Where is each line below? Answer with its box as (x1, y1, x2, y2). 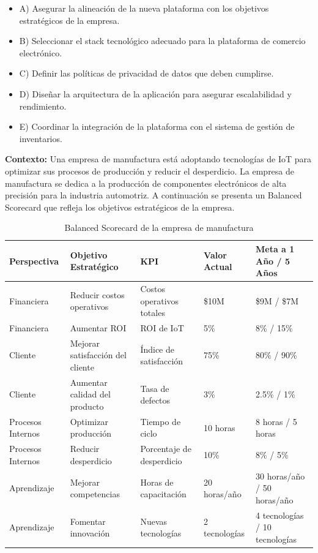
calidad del (70, 388, 111, 401)
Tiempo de (140, 415, 181, 427)
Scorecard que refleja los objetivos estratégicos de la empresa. (5, 200, 235, 213)
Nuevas (140, 514, 168, 527)
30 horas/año (256, 469, 305, 482)
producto (70, 400, 104, 413)
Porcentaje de (140, 442, 191, 455)
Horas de (140, 475, 174, 488)
